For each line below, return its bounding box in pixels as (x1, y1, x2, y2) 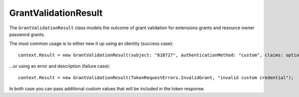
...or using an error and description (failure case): (9, 63, 111, 69)
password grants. (9, 31, 45, 37)
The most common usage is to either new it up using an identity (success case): (9, 41, 174, 47)
